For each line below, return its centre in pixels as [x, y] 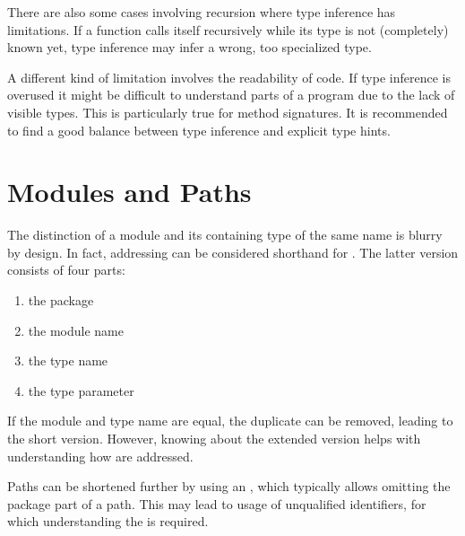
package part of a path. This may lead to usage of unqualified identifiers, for [217, 503]
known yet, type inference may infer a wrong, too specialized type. [189, 47]
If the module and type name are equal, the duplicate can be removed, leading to [230, 421]
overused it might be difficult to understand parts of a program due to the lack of [231, 95]
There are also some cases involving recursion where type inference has [202, 12]
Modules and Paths [129, 192]
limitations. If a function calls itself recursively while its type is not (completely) [228, 29]
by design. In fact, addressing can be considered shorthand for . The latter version [233, 252]
